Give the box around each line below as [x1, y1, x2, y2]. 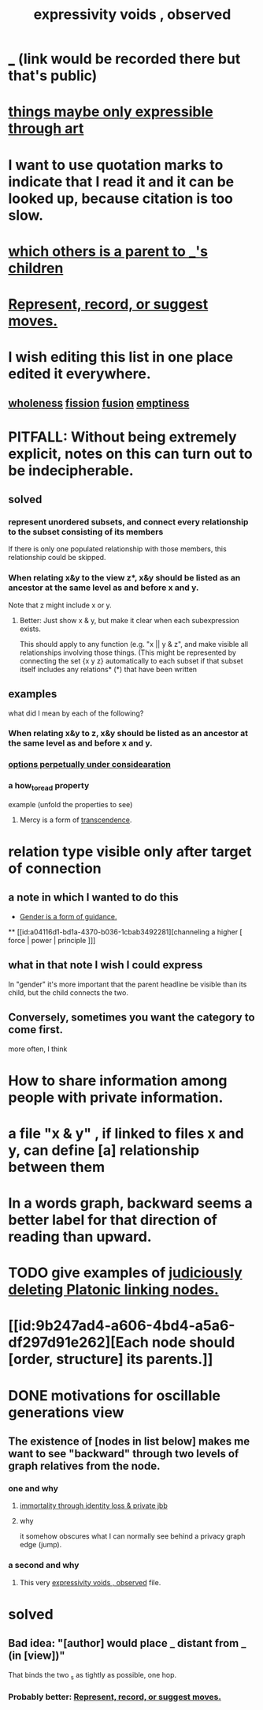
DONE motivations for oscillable [8, 1386, 220, 1404]
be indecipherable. [8, 461, 134, 479]
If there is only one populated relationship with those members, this [8, 544, 227, 554]
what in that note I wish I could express [8, 958, 203, 972]
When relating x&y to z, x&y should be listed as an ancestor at [8, 728, 249, 739]
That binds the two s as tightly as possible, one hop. [8, 1670, 177, 1682]
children [8, 259, 64, 277]
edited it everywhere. [8, 365, 151, 383]
